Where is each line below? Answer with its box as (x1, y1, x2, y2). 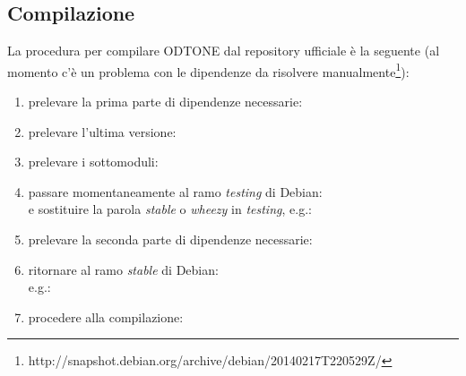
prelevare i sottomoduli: (28, 152, 159, 171)
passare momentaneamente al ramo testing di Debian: (28, 182, 323, 201)
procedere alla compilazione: (28, 307, 184, 326)
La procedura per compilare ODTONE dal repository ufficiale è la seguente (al (7, 41, 440, 60)
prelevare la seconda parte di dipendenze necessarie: (28, 230, 313, 249)
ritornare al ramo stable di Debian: (28, 260, 219, 278)
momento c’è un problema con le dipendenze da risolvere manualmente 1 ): (7, 59, 410, 81)
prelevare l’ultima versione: (28, 122, 177, 141)
